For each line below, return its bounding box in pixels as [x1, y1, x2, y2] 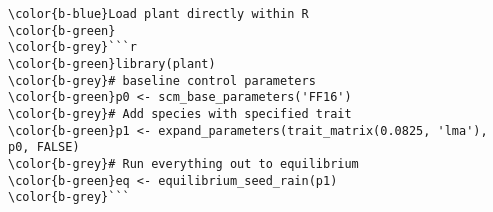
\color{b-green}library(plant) [8, 56, 216, 71]
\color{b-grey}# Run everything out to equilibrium [8, 156, 359, 171]
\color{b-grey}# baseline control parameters [8, 73, 316, 88]
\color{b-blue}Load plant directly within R [8, 7, 309, 21]
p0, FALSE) [8, 140, 80, 155]
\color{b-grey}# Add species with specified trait [8, 106, 352, 121]
